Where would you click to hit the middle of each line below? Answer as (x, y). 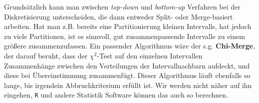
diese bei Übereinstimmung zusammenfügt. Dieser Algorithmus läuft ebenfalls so (127, 75)
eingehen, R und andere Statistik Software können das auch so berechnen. (116, 95)
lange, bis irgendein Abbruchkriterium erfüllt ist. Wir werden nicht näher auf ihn (128, 85)
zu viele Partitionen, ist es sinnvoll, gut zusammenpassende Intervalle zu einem (125, 36)
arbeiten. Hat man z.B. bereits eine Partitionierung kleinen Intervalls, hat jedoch (128, 26)
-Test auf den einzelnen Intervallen (150, 55)
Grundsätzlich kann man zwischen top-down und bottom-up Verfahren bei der (122, 6)
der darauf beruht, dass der (46, 55)
